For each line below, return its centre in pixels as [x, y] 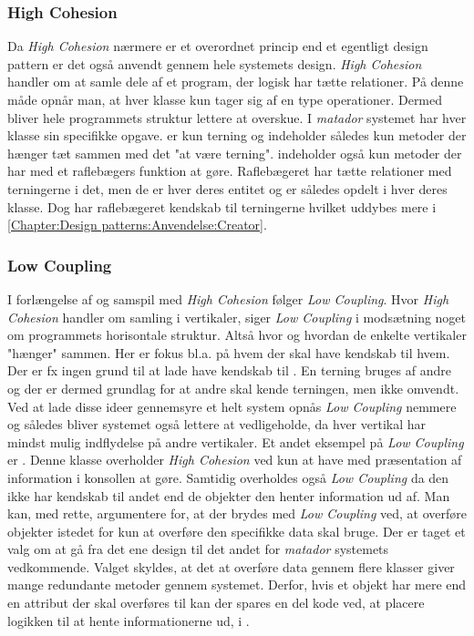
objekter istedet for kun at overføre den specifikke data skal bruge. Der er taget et [237, 531]
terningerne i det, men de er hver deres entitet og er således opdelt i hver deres [227, 188]
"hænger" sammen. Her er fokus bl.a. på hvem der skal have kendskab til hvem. [229, 352]
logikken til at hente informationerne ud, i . [129, 620]
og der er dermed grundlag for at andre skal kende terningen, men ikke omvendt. [233, 388]
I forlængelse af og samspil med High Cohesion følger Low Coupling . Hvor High [228, 298]
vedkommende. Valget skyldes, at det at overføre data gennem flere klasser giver [231, 566]
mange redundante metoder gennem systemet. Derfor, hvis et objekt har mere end [237, 585]
